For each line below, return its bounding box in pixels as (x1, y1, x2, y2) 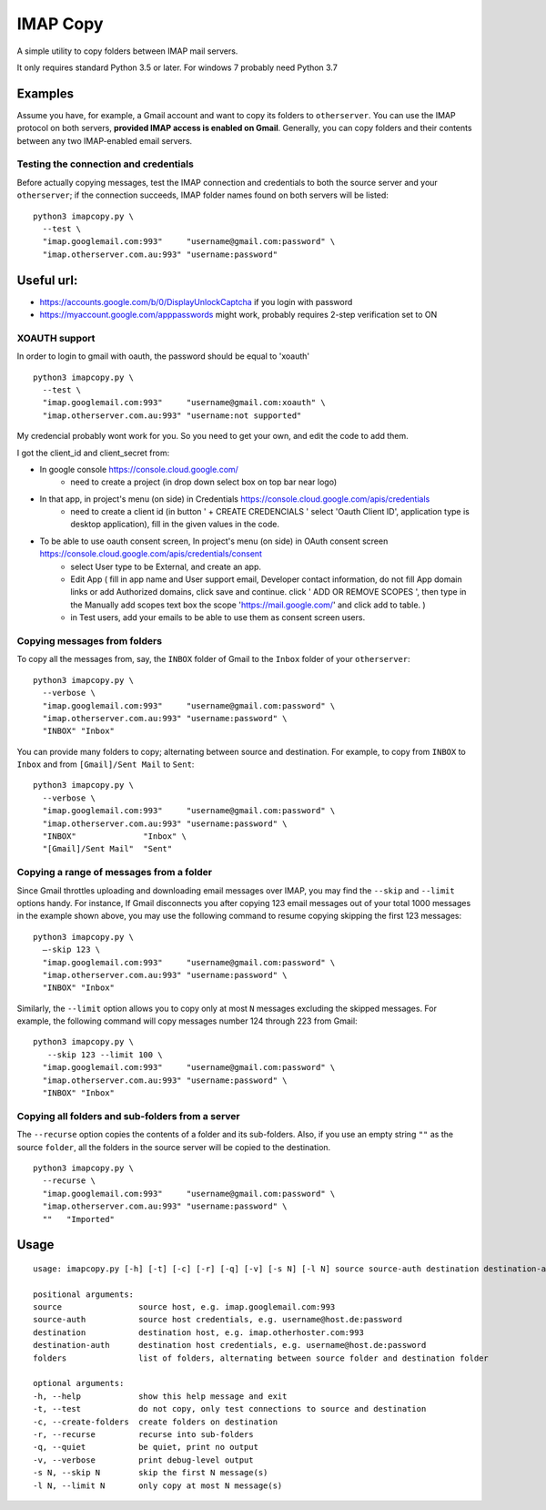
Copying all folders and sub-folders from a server (16, 1109, 240, 1122)
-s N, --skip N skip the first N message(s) (33, 1467, 268, 1478)
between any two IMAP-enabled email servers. (16, 135, 193, 146)
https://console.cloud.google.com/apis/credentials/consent (39, 548, 263, 559)
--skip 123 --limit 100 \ (46, 1049, 163, 1060)
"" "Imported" (42, 1214, 116, 1224)
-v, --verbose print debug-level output (33, 1454, 254, 1465)
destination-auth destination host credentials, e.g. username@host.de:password (33, 1340, 427, 1351)
